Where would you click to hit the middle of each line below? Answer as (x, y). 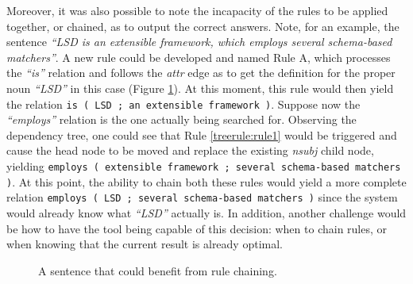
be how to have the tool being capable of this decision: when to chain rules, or (197, 228)
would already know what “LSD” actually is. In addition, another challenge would (206, 212)
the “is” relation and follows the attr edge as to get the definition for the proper (201, 73)
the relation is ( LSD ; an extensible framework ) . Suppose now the (183, 104)
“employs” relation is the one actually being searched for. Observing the (181, 119)
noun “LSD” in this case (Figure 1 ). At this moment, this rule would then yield (200, 88)
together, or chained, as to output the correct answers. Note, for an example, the (203, 26)
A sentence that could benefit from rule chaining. (158, 270)
